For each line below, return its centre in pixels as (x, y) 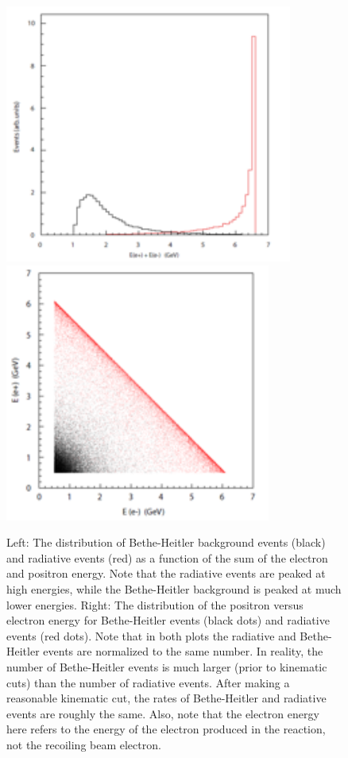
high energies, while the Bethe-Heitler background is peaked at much (174, 588)
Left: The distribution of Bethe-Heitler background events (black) (166, 542)
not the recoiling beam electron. (84, 744)
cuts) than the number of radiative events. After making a (148, 682)
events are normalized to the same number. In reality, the (183, 651)
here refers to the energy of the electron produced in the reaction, (166, 729)
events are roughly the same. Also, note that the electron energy (163, 713)
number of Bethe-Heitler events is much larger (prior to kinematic (167, 666)
